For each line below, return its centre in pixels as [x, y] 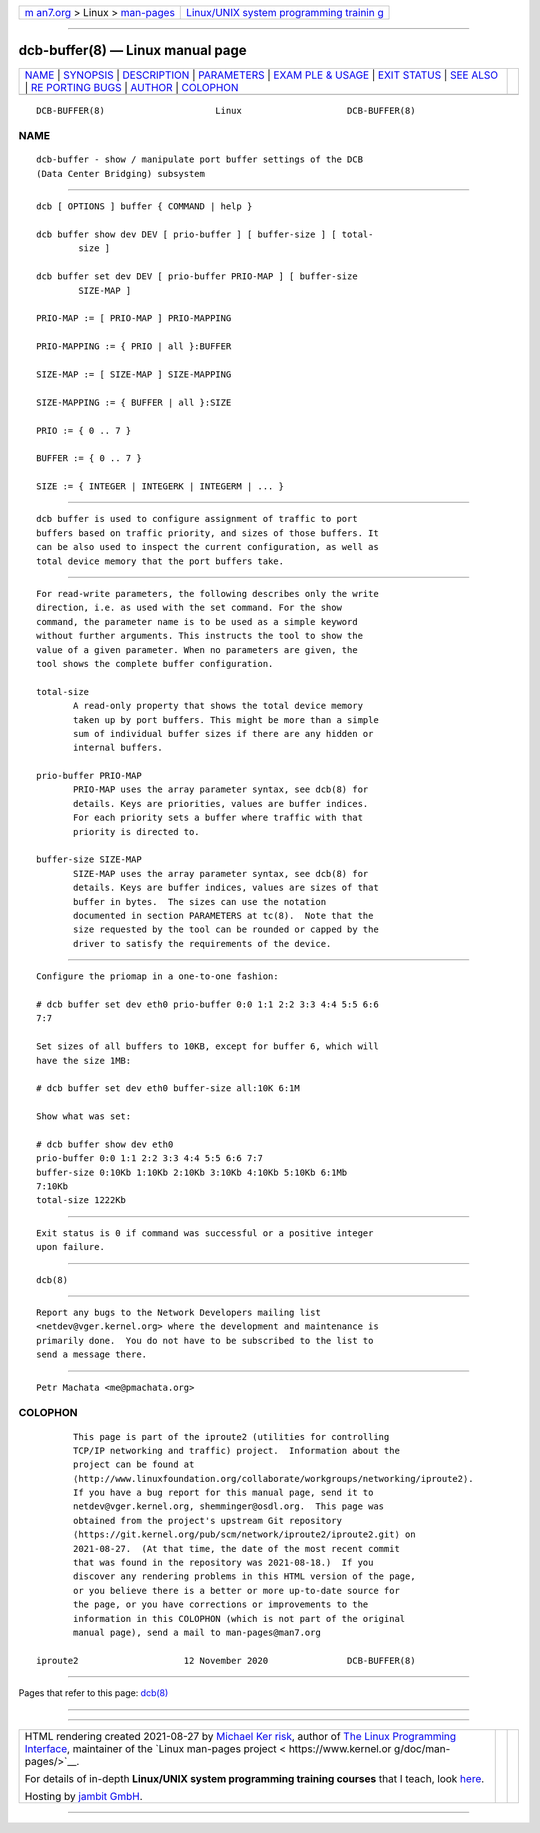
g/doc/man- [422, 1748]
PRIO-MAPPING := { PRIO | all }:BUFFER [134, 346]
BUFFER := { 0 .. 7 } [89, 458]
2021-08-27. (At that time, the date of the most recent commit [236, 1548]
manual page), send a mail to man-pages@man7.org [197, 1632]
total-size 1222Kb [81, 1200]
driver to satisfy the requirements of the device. [202, 943]
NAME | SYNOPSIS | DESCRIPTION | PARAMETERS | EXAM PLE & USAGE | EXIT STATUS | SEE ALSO [261, 75]
